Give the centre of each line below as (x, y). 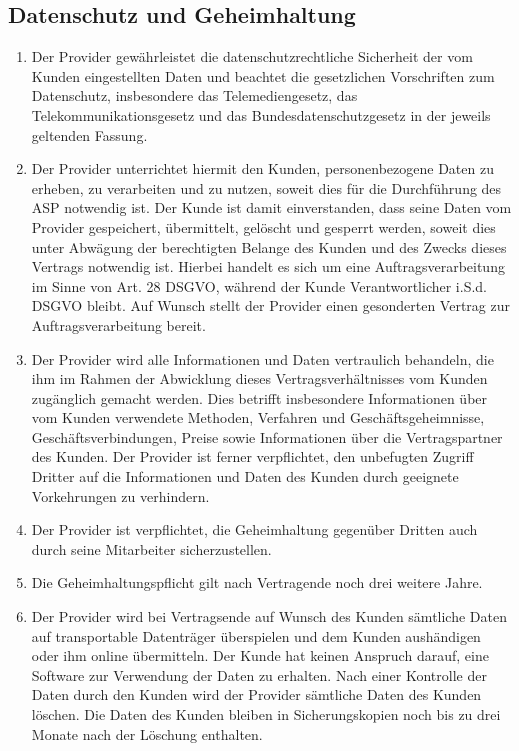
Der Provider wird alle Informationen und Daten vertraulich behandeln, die (262, 358)
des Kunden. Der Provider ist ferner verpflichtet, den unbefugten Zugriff (252, 456)
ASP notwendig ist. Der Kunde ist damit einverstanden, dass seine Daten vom (271, 207)
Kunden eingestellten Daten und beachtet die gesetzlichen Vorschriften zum (263, 75)
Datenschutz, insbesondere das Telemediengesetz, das (194, 95)
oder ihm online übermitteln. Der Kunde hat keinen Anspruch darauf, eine (260, 655)
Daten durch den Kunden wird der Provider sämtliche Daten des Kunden (256, 694)
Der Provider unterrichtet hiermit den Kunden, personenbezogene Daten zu (262, 168)
